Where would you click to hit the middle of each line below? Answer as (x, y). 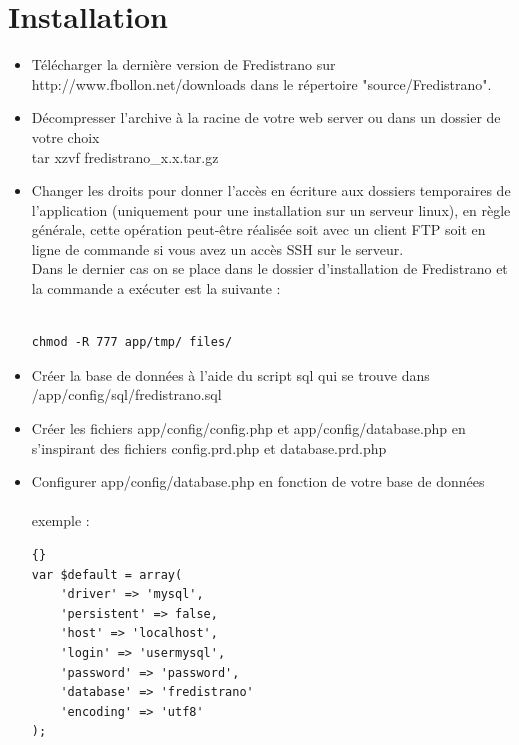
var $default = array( (107, 574)
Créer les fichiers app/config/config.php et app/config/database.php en (248, 428)
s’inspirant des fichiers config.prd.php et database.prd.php (209, 447)
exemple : (60, 520)
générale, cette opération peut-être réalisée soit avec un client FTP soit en (258, 229)
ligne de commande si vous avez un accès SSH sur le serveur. (217, 248)
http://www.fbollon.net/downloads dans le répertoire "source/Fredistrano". (261, 83)
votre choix (65, 136)
